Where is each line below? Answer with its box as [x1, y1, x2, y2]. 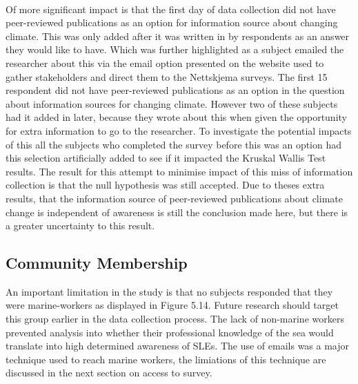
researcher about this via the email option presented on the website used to [6, 55, 324, 70]
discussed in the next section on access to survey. [6, 365, 212, 380]
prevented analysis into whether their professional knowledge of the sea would [6, 325, 334, 339]
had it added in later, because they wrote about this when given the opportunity [6, 110, 347, 124]
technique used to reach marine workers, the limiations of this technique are [6, 352, 326, 366]
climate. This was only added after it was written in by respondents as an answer [6, 28, 350, 43]
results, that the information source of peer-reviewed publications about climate [6, 191, 343, 205]
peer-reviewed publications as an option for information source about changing [6, 15, 338, 30]
